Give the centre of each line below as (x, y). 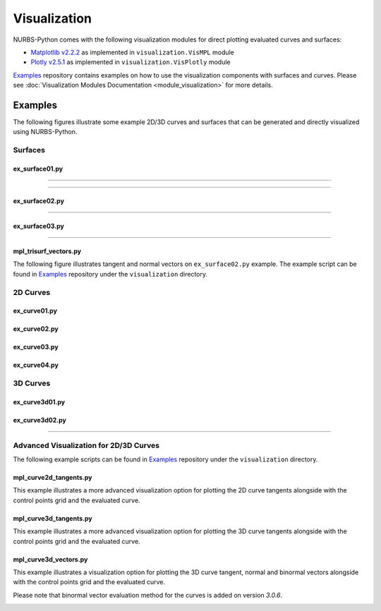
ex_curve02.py (36, 329)
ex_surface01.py (38, 169)
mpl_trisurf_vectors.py (47, 251)
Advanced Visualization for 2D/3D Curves (86, 445)
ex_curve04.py (36, 365)
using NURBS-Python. (45, 132)
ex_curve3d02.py (40, 420)
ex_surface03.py (39, 226)
